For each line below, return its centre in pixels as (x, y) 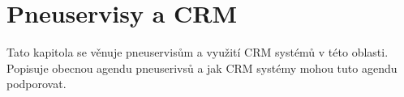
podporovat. (37, 84)
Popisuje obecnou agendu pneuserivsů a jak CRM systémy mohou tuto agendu (202, 67)
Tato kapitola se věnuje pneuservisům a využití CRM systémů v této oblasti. (198, 52)
